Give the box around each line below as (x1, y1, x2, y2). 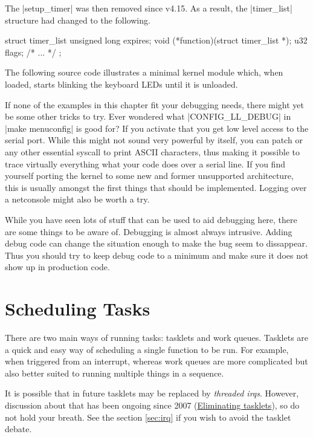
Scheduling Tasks (5, 296, 150, 321)
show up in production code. (5, 261, 110, 273)
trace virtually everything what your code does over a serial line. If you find (5, 157, 285, 170)
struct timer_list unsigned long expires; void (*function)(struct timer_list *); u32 (5, 34, 308, 47)
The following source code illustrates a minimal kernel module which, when (5, 66, 283, 79)
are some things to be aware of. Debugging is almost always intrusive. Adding (5, 225, 292, 238)
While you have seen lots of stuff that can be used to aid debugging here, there (5, 213, 297, 225)
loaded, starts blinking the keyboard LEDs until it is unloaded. (5, 77, 238, 90)
